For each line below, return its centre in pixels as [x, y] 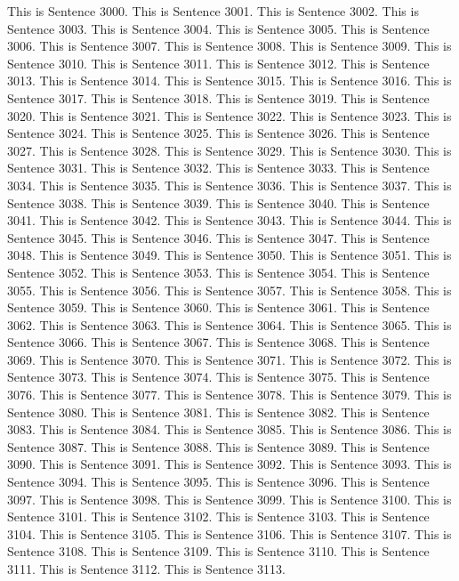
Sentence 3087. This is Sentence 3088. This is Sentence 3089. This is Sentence [218, 446]
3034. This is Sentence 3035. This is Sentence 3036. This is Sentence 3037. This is [229, 185]
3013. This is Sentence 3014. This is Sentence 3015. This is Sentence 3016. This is [229, 81]
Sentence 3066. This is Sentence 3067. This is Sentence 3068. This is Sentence [218, 342]
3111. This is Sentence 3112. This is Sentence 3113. [146, 569]
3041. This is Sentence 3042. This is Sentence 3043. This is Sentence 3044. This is [229, 220]
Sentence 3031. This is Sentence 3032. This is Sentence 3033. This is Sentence [218, 168]
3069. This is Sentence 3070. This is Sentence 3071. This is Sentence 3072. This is [229, 359]
